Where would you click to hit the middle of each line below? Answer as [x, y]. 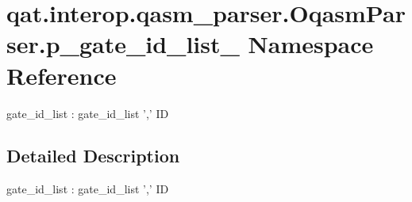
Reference [62, 75]
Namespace [311, 44]
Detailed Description [93, 156]
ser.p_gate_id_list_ [123, 44]
